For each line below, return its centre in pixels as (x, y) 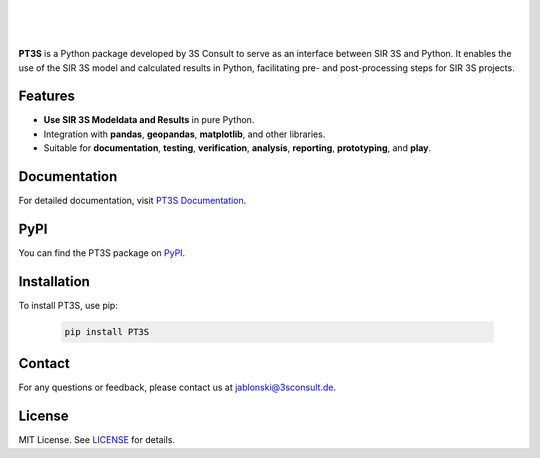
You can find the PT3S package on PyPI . (102, 253)
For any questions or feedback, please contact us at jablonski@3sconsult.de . (177, 387)
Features (46, 96)
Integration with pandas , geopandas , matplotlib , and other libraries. (184, 134)
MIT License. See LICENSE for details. (96, 440)
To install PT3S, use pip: (68, 305)
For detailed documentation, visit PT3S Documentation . (132, 201)
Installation (54, 281)
